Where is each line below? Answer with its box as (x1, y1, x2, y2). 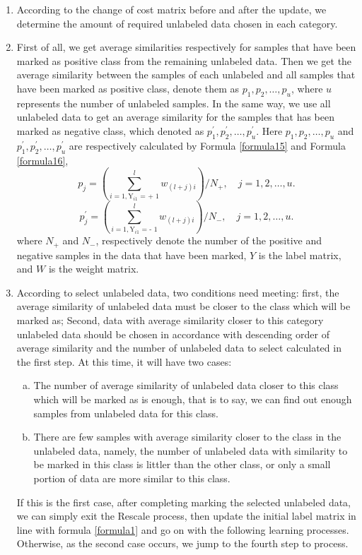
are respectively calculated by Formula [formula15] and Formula (69, 138, 346, 153)
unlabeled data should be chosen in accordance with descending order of (16, 326, 329, 341)
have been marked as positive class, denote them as (16, 80, 239, 95)
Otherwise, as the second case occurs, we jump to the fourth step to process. (16, 536, 349, 551)
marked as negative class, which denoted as (16, 123, 204, 138)
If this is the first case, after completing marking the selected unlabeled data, (16, 494, 351, 509)
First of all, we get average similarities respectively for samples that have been (16, 40, 356, 54)
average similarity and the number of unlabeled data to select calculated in (16, 340, 341, 355)
